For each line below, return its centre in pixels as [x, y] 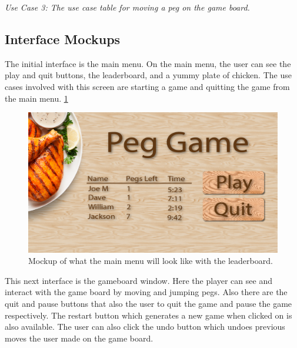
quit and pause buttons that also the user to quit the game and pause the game [148, 304]
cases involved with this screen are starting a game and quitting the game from [147, 86]
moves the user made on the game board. [79, 338]
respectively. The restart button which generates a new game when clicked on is [148, 315]
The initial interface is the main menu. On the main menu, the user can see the [148, 63]
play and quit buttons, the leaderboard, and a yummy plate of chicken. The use [148, 75]
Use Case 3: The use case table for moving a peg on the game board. [127, 7]
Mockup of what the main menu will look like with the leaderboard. [151, 261]
